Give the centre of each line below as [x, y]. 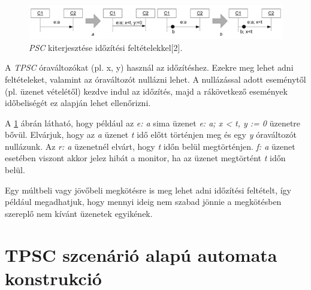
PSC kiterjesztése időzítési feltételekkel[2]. [106, 47]
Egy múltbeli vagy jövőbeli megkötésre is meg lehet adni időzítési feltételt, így [148, 190]
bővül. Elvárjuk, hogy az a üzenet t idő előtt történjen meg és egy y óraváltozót [151, 135]
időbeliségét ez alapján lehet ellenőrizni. [78, 103]
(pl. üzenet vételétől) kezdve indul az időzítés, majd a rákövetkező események [146, 91]
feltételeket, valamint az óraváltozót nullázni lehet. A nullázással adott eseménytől [155, 79]
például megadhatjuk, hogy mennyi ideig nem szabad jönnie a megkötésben [143, 202]
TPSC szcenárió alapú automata [141, 254]
